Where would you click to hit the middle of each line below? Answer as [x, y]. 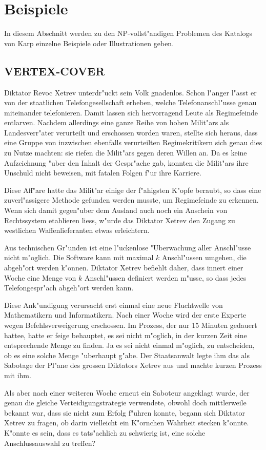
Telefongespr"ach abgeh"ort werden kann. [69, 288]
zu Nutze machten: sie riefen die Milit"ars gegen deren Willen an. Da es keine [126, 153]
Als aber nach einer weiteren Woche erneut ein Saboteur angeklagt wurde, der [127, 392]
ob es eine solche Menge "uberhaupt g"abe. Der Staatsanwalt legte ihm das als [127, 355]
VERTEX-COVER [55, 71]
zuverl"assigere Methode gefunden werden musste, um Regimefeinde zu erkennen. [131, 200]
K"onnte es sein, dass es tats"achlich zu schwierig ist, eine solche [105, 432]
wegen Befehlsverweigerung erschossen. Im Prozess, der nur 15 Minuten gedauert [131, 325]
